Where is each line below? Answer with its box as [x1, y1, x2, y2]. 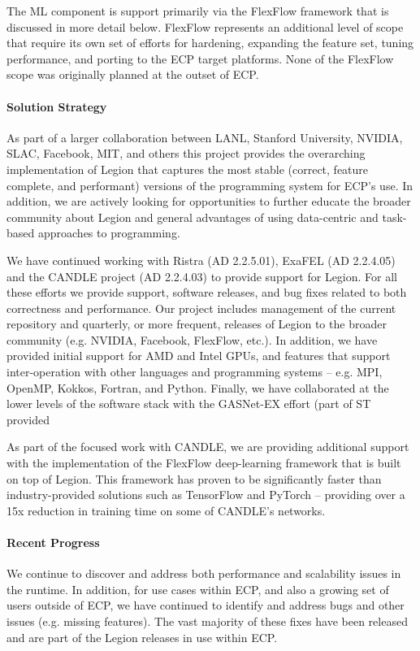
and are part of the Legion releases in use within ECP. [6, 628, 278, 645]
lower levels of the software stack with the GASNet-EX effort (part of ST [6, 395, 371, 412]
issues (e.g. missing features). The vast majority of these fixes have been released [6, 613, 408, 629]
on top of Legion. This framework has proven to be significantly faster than [6, 470, 382, 487]
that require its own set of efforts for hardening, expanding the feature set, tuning [6, 34, 414, 51]
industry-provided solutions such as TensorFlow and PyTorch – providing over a [6, 486, 405, 503]
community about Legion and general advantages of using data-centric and [6, 208, 379, 225]
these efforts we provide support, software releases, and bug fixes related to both [6, 284, 407, 301]
